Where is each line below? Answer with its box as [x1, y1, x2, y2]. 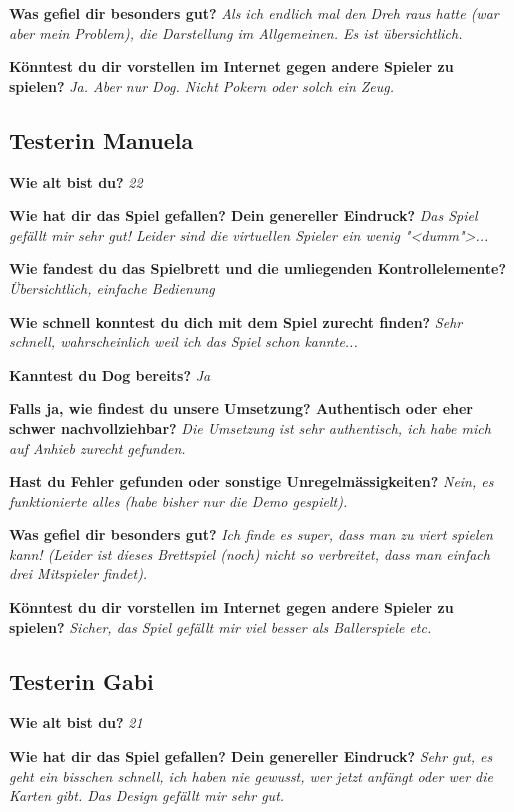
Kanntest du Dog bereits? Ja [9, 364, 211, 385]
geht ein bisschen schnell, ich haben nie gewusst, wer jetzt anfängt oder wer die [9, 765, 493, 786]
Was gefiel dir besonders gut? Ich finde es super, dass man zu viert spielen [9, 524, 493, 545]
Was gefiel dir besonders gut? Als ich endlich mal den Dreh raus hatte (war [9, 3, 499, 23]
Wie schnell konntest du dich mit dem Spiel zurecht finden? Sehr [9, 311, 463, 332]
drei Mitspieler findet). [9, 563, 148, 584]
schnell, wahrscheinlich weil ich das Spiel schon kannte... [9, 331, 358, 352]
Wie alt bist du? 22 [9, 171, 143, 192]
